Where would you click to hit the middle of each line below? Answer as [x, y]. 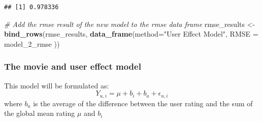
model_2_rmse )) [32, 43]
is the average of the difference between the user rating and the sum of [143, 103]
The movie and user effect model [73, 66]
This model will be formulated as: [57, 85]
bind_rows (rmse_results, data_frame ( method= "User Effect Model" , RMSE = [131, 34]
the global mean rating [40, 113]
